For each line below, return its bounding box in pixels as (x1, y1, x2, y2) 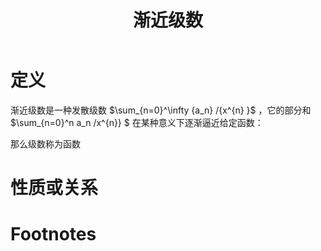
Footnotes (10, 223, 97, 246)
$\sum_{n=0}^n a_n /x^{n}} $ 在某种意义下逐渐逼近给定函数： (10, 116, 264, 128)
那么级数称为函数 (10, 137, 81, 150)
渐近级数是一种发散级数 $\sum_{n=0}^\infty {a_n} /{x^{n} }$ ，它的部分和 (10, 104, 312, 116)
